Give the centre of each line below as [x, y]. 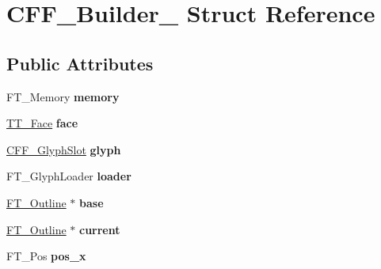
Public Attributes [80, 63]
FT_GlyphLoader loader [69, 176]
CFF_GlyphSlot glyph [64, 149]
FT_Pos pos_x [46, 256]
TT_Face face [42, 123]
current [100, 229]
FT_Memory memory [63, 96]
